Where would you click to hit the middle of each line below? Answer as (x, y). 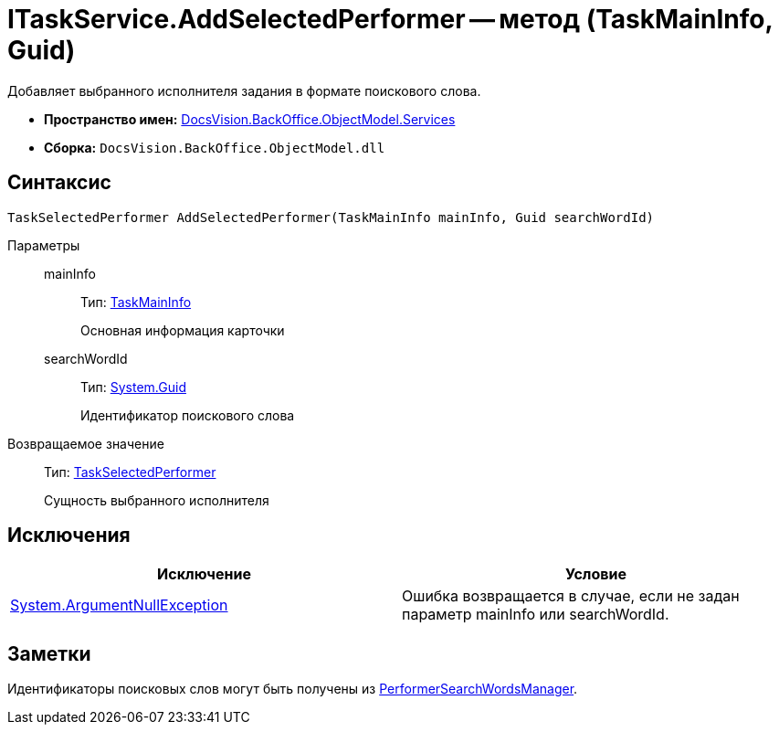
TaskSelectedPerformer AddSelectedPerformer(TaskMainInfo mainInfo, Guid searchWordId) (331, 217)
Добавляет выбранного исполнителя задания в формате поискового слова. (244, 90)
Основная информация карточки (183, 330)
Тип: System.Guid (133, 387)
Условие (596, 574)
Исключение (204, 574)
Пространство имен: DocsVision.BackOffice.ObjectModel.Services (250, 119)
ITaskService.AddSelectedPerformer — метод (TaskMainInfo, (390, 19)
